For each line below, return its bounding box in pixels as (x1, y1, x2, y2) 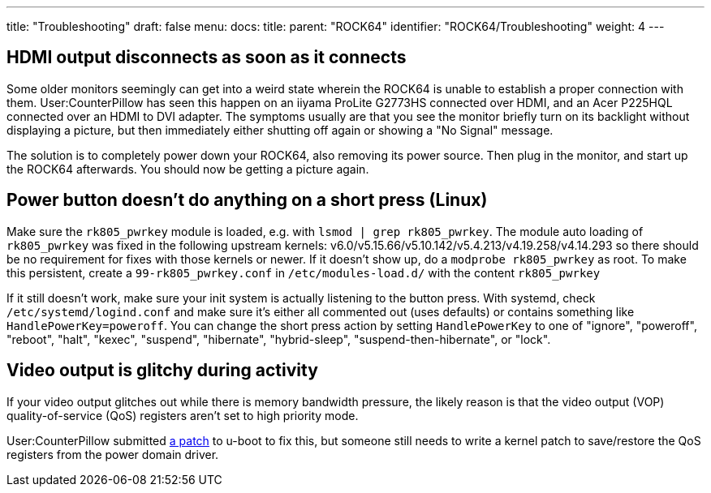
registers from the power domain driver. (6, 447, 219, 461)
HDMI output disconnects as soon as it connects (6, 47, 407, 68)
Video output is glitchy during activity (6, 360, 318, 381)
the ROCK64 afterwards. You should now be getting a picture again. (6, 161, 369, 176)
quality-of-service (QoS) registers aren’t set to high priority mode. (6, 408, 359, 422)
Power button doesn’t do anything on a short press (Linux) (6, 190, 488, 211)
